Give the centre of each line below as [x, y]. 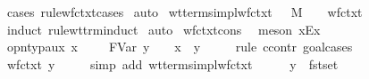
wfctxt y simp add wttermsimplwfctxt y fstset [172, 63]
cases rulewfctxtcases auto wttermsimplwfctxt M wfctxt [184, 12]
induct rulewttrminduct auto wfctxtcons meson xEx [164, 29]
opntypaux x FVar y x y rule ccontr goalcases [180, 47]
